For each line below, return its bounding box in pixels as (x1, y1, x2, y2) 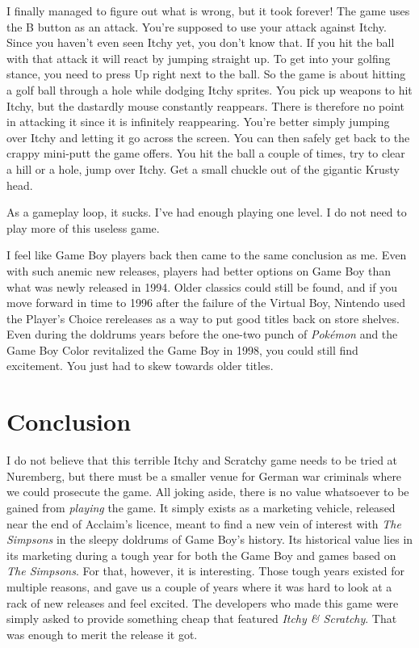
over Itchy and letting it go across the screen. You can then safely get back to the (6, 128, 410, 145)
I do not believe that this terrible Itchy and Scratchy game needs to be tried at (6, 452, 398, 469)
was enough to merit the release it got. (6, 625, 198, 642)
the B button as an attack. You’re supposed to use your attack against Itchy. (6, 18, 387, 35)
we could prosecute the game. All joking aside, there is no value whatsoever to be (6, 483, 409, 500)
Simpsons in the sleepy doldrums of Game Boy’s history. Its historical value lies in (6, 531, 413, 548)
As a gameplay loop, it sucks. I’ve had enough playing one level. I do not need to (6, 204, 407, 221)
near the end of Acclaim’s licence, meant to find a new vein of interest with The (6, 515, 401, 532)
